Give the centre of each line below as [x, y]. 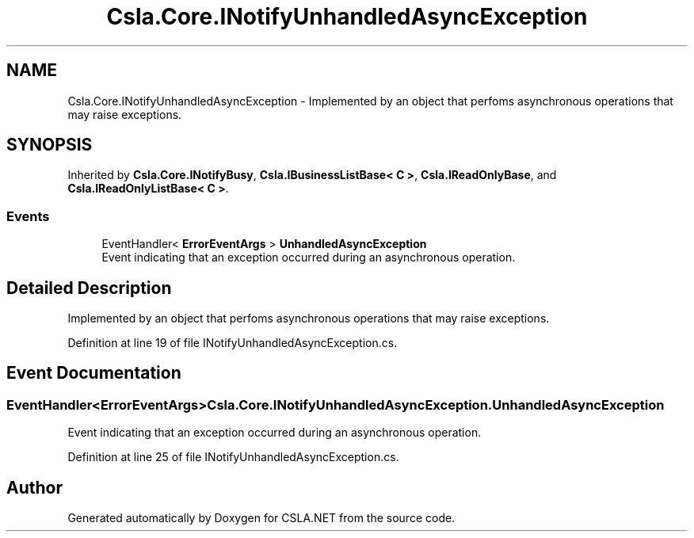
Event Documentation [94, 373]
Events [28, 216]
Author [34, 487]
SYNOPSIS [50, 145]
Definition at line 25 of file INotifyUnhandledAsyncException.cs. [233, 457]
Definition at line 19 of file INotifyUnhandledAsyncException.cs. [233, 343]
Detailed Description [89, 288]
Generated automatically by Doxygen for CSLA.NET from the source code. [261, 518]
